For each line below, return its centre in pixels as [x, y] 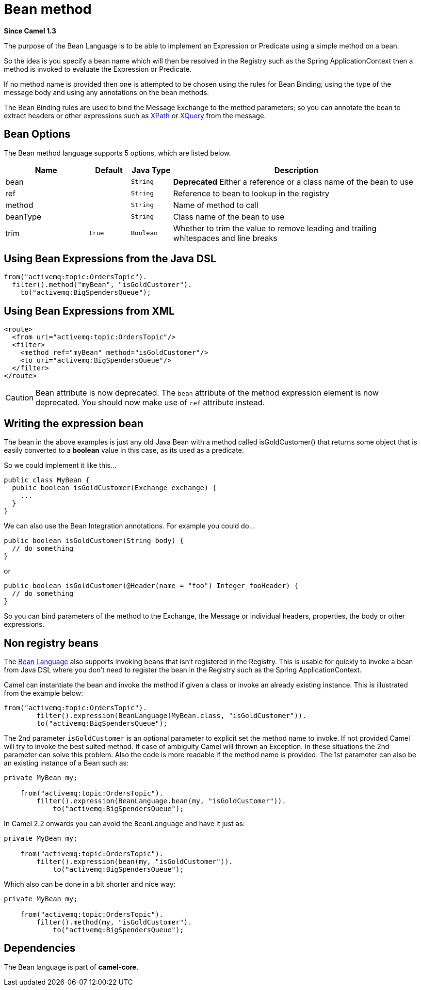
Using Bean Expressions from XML [89, 311]
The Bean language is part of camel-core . [71, 967]
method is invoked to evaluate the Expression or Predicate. [98, 69]
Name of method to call [216, 205]
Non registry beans [51, 643]
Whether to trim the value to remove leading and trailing [275, 228]
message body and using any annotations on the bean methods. [106, 92]
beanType [24, 216]
